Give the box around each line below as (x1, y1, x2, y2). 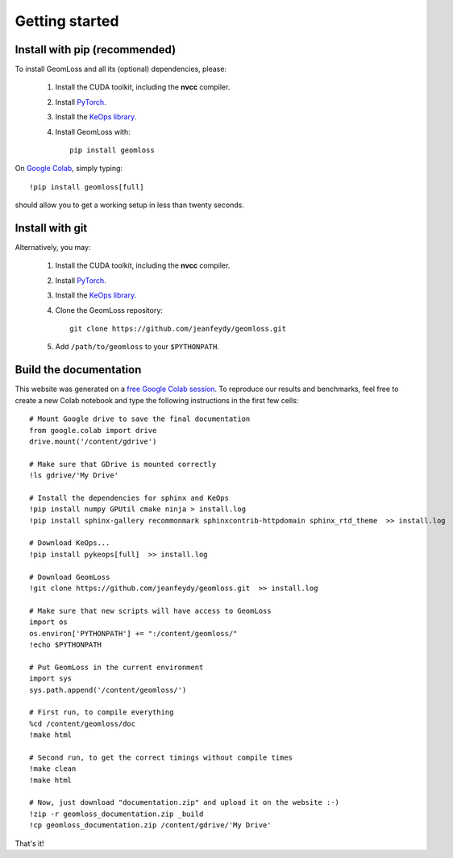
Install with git (15, 222, 88, 235)
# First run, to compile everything (29, 708, 174, 717)
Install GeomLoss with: (55, 127, 131, 136)
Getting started (15, 12, 119, 30)
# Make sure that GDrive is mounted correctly (29, 460, 217, 469)
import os (29, 618, 68, 627)
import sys (29, 674, 73, 683)
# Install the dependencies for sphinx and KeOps (29, 493, 230, 502)
